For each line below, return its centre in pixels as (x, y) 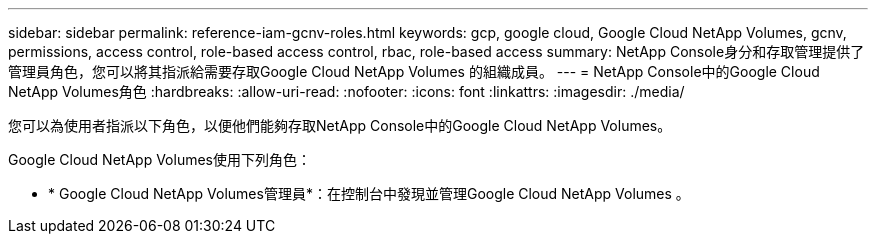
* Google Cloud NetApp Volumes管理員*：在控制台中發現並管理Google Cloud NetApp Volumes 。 (369, 193)
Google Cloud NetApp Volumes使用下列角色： (159, 159)
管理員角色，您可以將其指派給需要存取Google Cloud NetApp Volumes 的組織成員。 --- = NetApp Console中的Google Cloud (414, 71)
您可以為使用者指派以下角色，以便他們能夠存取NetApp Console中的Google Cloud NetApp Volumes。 (340, 125)
